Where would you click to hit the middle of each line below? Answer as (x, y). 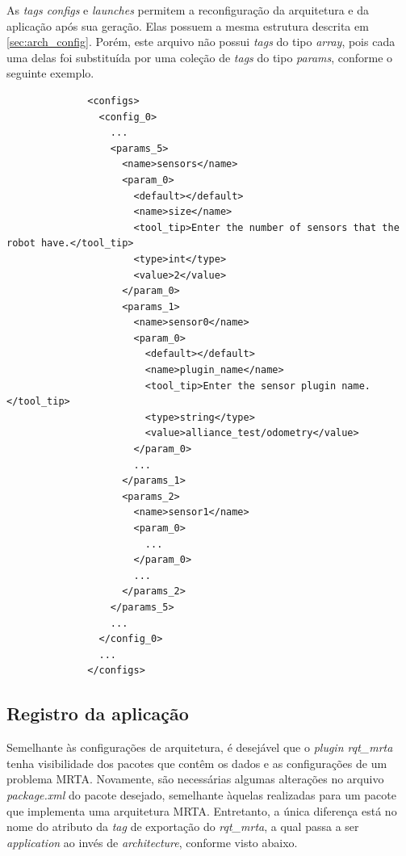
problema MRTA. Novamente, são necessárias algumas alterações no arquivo (195, 779)
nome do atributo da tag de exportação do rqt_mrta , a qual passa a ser (183, 827)
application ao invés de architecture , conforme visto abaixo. (152, 842)
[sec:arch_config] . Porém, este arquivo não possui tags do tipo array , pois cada (201, 42)
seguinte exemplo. (50, 73)
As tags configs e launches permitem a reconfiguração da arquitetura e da (188, 10)
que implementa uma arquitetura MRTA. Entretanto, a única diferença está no (202, 810)
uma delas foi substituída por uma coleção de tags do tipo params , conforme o (200, 57)
